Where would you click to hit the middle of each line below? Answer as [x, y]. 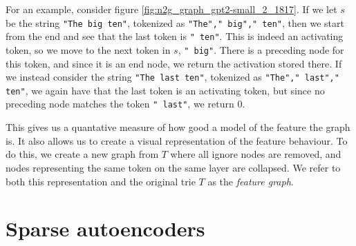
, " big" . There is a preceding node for [261, 49]
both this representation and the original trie [101, 181]
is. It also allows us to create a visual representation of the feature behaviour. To [177, 140]
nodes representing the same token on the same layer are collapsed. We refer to [173, 167]
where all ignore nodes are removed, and [256, 154]
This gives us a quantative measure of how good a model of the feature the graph [178, 127]
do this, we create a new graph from [82, 154]
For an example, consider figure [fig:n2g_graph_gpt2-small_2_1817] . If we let [171, 9]
